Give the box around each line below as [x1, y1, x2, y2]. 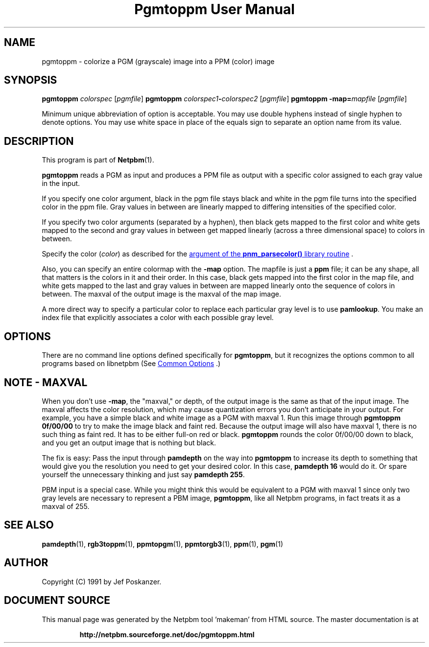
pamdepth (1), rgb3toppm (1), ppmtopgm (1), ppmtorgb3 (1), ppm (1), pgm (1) [42, 539, 283, 548]
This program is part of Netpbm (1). [42, 156, 154, 164]
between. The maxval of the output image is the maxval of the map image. [42, 290, 281, 299]
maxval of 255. [42, 502, 90, 510]
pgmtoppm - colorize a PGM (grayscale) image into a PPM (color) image [42, 57, 275, 66]
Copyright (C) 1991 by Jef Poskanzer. [42, 577, 162, 586]
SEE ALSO [4, 519, 54, 531]
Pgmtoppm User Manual [134, 1, 295, 18]
